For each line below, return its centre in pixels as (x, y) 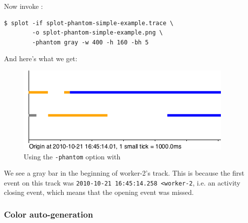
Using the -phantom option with (72, 156)
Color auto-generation (49, 214)
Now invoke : (23, 6)
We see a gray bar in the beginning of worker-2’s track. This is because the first (124, 173)
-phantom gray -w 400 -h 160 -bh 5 (90, 42)
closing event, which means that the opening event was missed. (99, 192)
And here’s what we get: (41, 58)
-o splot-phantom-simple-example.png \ (98, 33)
